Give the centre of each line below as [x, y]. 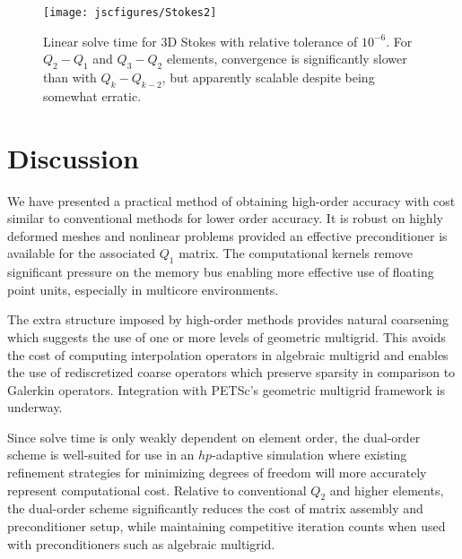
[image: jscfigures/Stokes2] [130, 13]
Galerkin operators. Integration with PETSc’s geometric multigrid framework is [226, 389]
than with [70, 77]
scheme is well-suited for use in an [101, 455]
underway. [35, 407]
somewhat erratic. [92, 95]
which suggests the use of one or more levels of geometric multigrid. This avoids [227, 336]
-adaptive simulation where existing [309, 455]
